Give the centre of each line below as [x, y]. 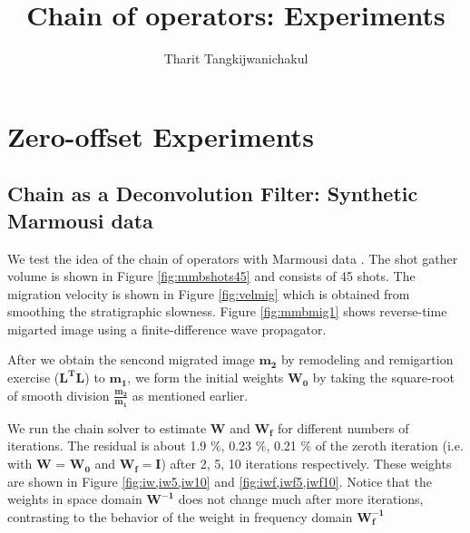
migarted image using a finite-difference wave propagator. [167, 329]
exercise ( [34, 378]
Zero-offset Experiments [161, 136]
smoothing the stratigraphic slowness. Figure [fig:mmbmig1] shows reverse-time [227, 311]
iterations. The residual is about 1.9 [107, 446]
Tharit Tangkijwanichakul [236, 58]
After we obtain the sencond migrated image [131, 359]
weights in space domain [75, 499]
